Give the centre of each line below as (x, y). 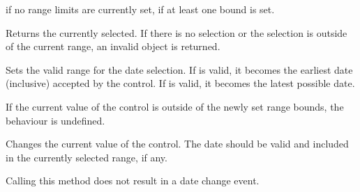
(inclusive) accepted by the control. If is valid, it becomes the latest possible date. (180, 83)
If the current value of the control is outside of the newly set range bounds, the (175, 106)
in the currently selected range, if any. (87, 157)
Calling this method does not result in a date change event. (133, 181)
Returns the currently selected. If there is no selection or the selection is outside (177, 32)
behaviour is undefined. (55, 120)
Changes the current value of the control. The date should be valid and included (177, 144)
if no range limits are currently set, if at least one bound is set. (140, 9)
